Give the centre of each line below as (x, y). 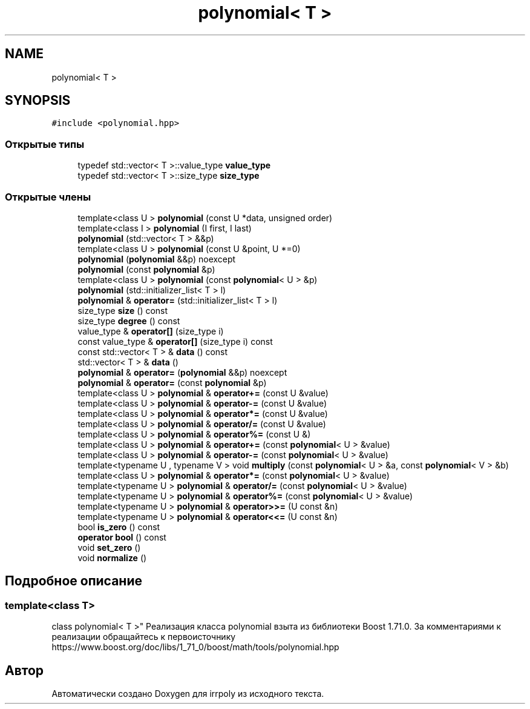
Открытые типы (45, 144)
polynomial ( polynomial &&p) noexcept (157, 259)
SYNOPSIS (38, 101)
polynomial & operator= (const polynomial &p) (172, 382)
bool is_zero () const (119, 527)
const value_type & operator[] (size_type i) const (175, 341)
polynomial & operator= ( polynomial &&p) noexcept (182, 372)
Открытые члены (48, 197)
